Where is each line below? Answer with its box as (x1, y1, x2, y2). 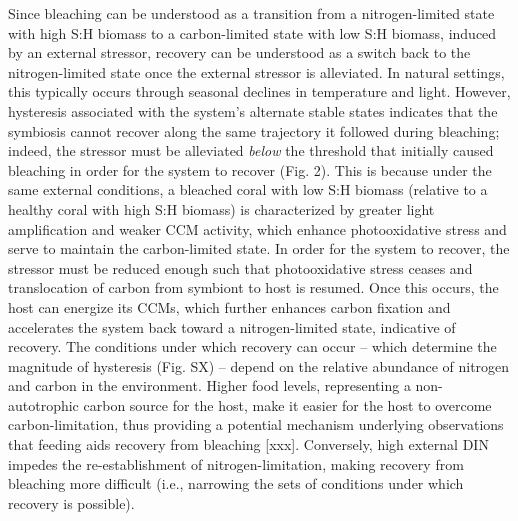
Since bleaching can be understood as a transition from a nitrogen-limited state (8, 3, 495, 23)
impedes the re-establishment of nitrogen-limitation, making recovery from (8, 453, 464, 474)
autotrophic (8, 394, 79, 415)
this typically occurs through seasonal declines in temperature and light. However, (8, 81, 511, 102)
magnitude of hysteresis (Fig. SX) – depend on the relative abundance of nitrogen (8, 355, 510, 376)
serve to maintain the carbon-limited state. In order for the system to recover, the (8, 238, 510, 259)
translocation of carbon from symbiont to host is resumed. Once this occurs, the (8, 277, 499, 298)
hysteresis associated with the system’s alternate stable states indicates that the (8, 100, 498, 121)
